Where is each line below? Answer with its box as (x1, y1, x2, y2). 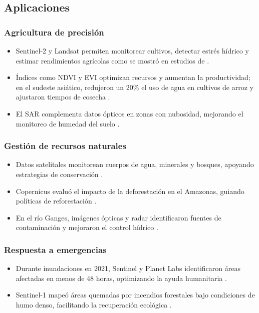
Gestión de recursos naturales (4, 139, 126, 152)
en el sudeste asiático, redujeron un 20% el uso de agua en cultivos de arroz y (16, 81, 253, 92)
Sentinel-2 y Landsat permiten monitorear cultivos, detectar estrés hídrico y (16, 45, 249, 55)
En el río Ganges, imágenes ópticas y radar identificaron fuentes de (16, 212, 221, 222)
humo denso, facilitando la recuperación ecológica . (16, 299, 172, 309)
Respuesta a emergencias (4, 243, 107, 255)
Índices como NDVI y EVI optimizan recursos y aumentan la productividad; (16, 72, 250, 82)
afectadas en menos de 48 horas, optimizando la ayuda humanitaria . (16, 272, 227, 283)
